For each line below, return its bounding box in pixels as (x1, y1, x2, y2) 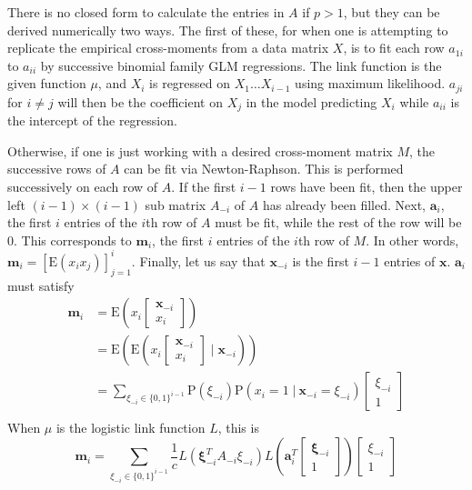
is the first (292, 251, 349, 270)
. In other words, (366, 230, 459, 249)
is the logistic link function (55, 418, 206, 437)
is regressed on (149, 74, 231, 93)
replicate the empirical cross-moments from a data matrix (7, 38, 329, 57)
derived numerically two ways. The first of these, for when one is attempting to (7, 20, 448, 39)
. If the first (171, 177, 236, 196)
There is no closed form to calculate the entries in (7, 3, 285, 21)
